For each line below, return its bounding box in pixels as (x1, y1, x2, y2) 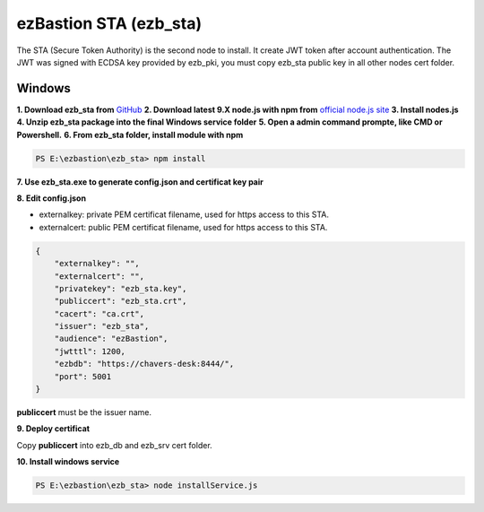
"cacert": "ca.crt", (54, 308, 145, 318)
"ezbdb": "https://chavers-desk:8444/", (54, 359, 235, 369)
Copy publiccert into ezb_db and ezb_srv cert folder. (16, 439, 212, 450)
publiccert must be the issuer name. (16, 407, 152, 418)
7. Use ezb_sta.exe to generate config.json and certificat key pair (16, 176, 264, 187)
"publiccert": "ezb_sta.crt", (54, 296, 187, 307)
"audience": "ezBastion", (54, 334, 169, 344)
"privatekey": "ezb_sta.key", (54, 283, 187, 293)
